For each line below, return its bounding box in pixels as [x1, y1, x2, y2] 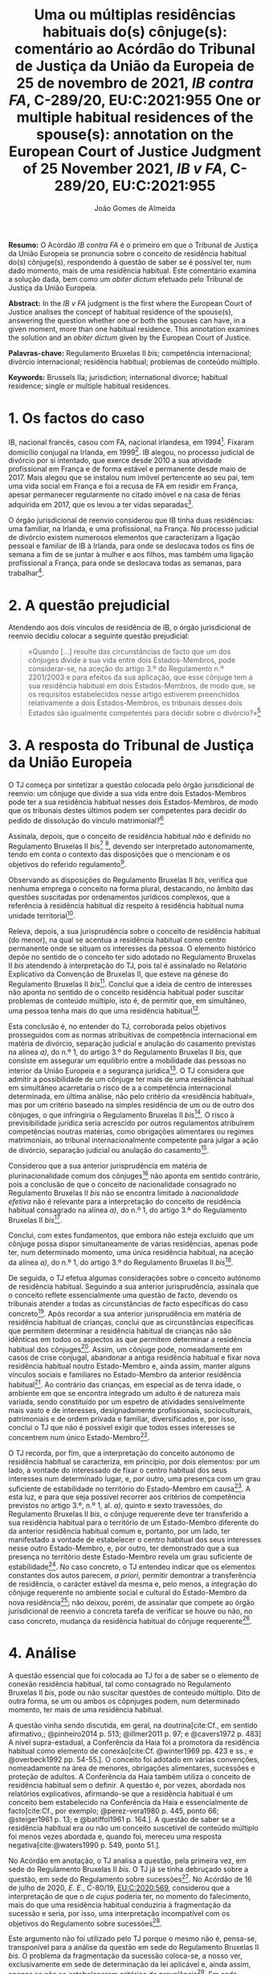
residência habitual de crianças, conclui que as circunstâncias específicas [8, 1317, 255, 1327]
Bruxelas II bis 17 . [8, 1213, 63, 1224]
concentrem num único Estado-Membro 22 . [8, 1431, 150, 1442]
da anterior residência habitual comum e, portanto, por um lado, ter [8, 1526, 230, 1536]
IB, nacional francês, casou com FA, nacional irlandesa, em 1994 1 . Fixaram [8, 436, 255, 447]
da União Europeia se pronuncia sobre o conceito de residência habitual [8, 248, 247, 258]
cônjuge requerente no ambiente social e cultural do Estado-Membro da [8, 1588, 247, 1597]
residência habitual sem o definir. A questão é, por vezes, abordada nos [8, 1781, 247, 1790]
